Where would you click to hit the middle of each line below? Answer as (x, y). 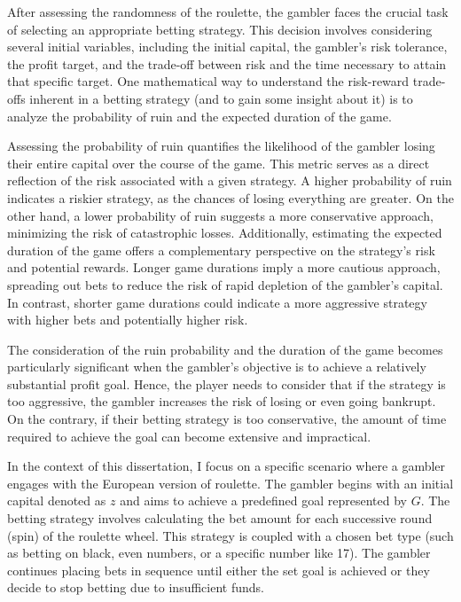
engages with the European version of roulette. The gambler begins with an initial (230, 483)
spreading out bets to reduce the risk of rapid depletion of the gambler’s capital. (225, 284)
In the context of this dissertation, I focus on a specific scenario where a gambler (227, 466)
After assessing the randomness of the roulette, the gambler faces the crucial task (228, 12)
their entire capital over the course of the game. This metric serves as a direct (219, 163)
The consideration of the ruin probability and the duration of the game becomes (225, 349)
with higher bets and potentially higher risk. (128, 320)
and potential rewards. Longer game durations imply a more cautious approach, (224, 267)
